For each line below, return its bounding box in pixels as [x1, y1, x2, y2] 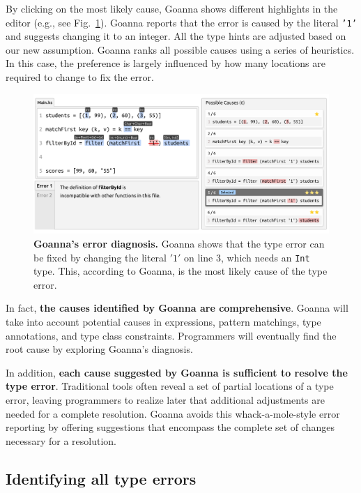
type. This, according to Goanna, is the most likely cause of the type [33, 264, 328, 278]
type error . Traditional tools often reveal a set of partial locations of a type [6, 379, 334, 393]
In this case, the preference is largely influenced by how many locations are [6, 56, 325, 70]
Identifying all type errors [6, 467, 197, 489]
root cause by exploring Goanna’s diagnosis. [6, 342, 193, 356]
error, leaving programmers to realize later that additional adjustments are [6, 393, 325, 407]
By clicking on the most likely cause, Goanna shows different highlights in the [6, 1, 338, 15]
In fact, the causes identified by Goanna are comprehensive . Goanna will [6, 301, 348, 315]
